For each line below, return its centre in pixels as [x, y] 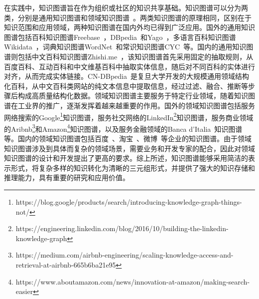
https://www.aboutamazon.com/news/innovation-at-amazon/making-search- [133, 281]
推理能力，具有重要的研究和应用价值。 [67, 177]
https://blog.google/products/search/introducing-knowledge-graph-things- [129, 202]
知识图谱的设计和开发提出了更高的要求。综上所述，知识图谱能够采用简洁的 [126, 158]
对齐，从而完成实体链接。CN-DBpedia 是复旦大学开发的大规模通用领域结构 [127, 76]
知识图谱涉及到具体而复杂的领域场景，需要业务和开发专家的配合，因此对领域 [129, 148]
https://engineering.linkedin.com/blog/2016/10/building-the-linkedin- [122, 228]
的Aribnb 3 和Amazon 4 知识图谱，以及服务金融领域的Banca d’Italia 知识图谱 [123, 128]
